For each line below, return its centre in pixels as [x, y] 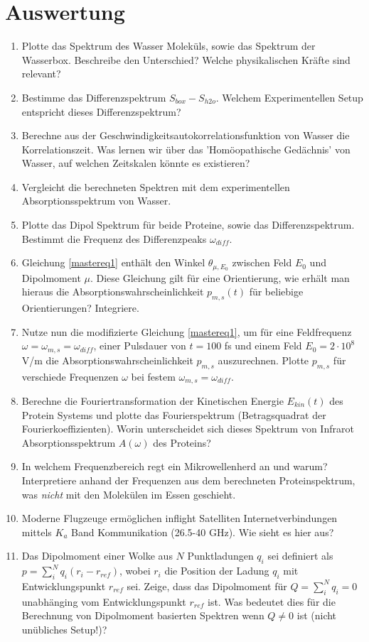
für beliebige [276, 292]
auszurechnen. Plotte [263, 360]
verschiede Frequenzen [70, 376]
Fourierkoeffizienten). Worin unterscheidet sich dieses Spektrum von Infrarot [188, 429]
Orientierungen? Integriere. [80, 308]
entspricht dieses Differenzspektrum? [101, 111]
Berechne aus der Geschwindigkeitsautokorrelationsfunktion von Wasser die [186, 135]
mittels [37, 532]
